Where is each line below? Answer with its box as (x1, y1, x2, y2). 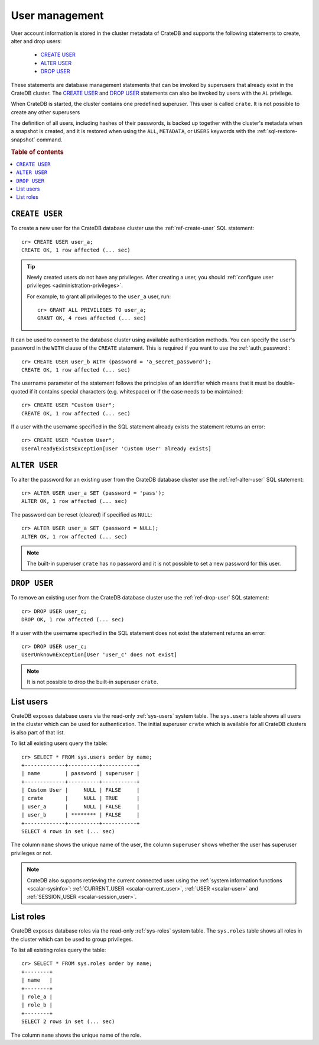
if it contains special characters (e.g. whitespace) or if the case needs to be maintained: (30, 388, 243, 395)
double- (275, 379, 295, 387)
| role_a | (21, 994, 53, 1000)
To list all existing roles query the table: (11, 947, 106, 954)
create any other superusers (11, 108, 80, 115)
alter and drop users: (11, 37, 62, 44)
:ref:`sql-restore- (256, 128, 298, 135)
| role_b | (21, 1002, 53, 1008)
